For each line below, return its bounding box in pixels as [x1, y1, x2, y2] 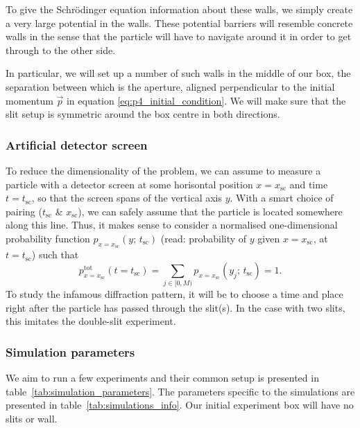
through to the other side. [6, 42, 116, 57]
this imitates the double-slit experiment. [6, 314, 176, 328]
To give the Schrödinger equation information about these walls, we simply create [6, 2, 353, 16]
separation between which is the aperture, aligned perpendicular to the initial [6, 79, 335, 93]
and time [289, 177, 328, 191]
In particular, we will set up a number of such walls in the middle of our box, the [6, 66, 351, 80]
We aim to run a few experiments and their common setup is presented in [6, 371, 319, 385]
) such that [31, 247, 79, 262]
